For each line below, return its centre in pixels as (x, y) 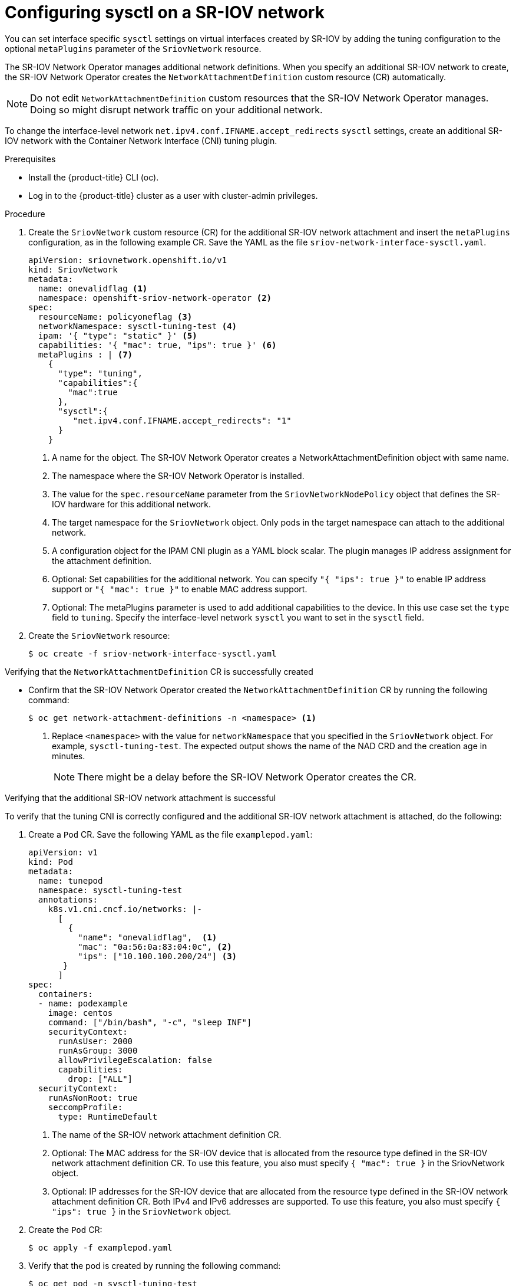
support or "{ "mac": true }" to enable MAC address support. (180, 589)
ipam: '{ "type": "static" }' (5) (118, 335)
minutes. (69, 756)
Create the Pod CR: (65, 1229)
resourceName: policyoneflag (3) (115, 316)
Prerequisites (30, 159)
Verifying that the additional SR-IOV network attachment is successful (140, 798)
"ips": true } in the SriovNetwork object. (142, 1211)
